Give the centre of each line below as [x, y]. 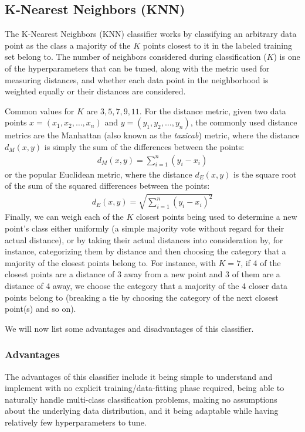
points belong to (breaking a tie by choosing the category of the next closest [142, 297]
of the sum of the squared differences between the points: [107, 186]
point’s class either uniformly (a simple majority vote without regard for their [145, 228]
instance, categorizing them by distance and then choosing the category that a [145, 251]
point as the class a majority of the [68, 45]
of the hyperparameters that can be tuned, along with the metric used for [137, 68]
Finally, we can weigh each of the [64, 217]
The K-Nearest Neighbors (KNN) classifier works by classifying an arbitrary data [151, 34]
